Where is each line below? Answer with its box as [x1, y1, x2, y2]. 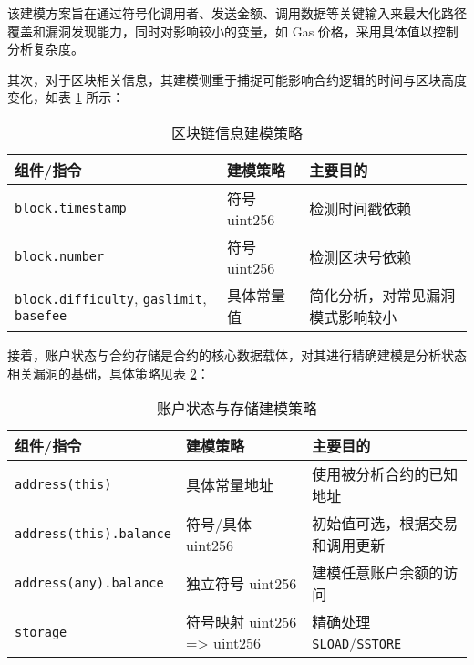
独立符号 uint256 [185, 573, 297, 595]
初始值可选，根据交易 [312, 513, 459, 535]
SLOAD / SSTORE [312, 632, 402, 654]
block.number [15, 249, 105, 265]
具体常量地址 [185, 474, 273, 496]
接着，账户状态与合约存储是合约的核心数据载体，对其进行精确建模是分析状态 [7, 345, 467, 364]
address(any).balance [15, 576, 164, 591]
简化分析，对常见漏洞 [309, 284, 456, 306]
